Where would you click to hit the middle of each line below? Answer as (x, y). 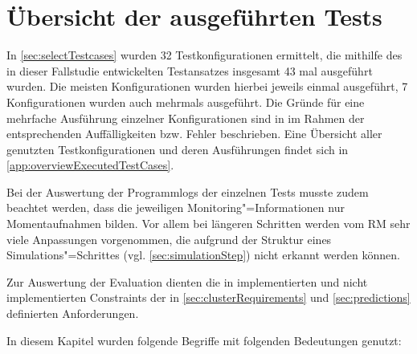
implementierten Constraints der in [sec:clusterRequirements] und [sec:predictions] (208, 297)
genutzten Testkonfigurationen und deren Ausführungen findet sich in (178, 149)
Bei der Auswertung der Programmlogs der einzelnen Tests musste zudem (188, 191)
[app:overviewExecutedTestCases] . (90, 165)
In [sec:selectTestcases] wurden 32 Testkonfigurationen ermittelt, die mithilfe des (204, 55)
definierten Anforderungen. (73, 313)
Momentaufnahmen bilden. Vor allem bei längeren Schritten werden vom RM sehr (208, 224)
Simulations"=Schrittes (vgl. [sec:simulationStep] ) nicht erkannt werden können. (203, 255)
